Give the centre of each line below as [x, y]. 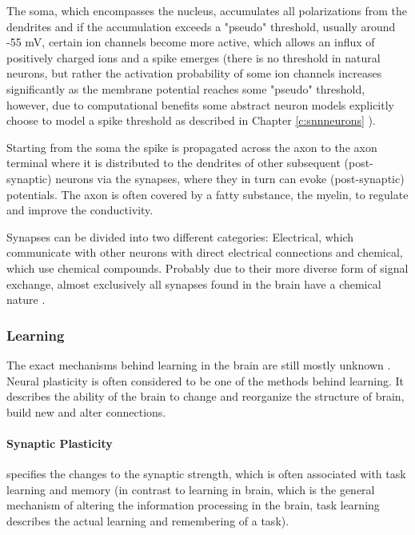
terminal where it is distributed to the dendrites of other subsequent [174, 163]
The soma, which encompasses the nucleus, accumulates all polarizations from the [207, 10]
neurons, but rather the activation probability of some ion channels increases [194, 73]
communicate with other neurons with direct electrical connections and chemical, [205, 252]
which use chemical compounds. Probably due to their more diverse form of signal [207, 267]
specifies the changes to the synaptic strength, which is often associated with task [206, 474]
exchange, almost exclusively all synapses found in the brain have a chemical [194, 283]
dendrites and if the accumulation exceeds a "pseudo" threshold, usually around [201, 26]
